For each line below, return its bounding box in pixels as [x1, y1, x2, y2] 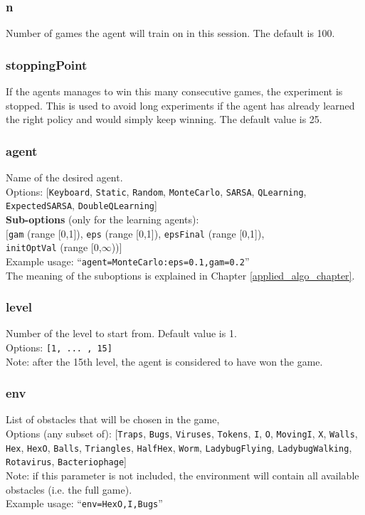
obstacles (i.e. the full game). [6, 482, 132, 497]
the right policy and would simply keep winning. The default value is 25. [6, 112, 322, 127]
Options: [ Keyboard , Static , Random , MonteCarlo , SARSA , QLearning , [6, 184, 307, 198]
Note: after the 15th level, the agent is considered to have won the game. [6, 354, 323, 368]
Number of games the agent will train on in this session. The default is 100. [6, 26, 335, 41]
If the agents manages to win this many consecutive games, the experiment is [6, 84, 343, 99]
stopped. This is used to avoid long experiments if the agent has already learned [6, 97, 355, 112]
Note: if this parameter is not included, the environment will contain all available [6, 467, 359, 482]
